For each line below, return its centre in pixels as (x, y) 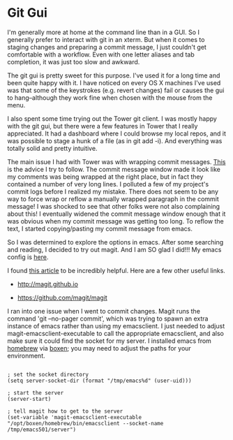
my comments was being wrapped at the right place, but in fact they (105, 177)
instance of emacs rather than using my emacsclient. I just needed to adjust (116, 325)
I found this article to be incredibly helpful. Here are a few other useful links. (116, 270)
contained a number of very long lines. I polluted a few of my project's (108, 184)
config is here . (28, 257)
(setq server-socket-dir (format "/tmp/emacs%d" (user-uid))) (99, 381)
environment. (26, 355)
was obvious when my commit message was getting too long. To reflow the (116, 221)
